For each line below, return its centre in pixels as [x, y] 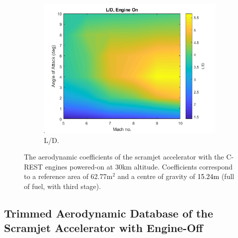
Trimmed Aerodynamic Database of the [109, 213]
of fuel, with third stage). [63, 186]
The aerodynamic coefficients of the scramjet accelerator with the [124, 157]
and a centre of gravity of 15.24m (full [176, 176]
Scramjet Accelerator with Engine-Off [104, 228]
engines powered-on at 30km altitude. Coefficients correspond [139, 166]
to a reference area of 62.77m [68, 176]
